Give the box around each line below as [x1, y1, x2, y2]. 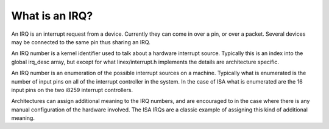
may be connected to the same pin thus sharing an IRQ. [11, 38, 150, 45]
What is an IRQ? [11, 9, 93, 22]
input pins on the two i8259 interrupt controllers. [11, 86, 133, 93]
